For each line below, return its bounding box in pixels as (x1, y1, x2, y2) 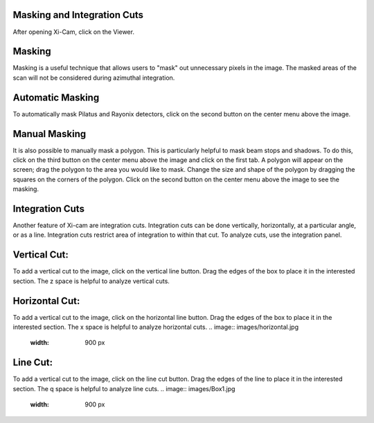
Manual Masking (12, 128, 87, 140)
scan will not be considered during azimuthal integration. (12, 73, 175, 82)
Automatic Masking (12, 91, 100, 103)
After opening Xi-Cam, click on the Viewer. (12, 28, 135, 36)
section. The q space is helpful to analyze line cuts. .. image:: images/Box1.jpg (12, 384, 235, 393)
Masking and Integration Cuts (12, 9, 144, 21)
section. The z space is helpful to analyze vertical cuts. (12, 277, 170, 285)
